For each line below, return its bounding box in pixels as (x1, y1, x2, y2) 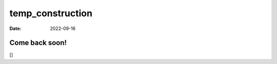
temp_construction (9, 8, 92, 19)
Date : (9, 25, 22, 31)
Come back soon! (9, 39, 67, 47)
